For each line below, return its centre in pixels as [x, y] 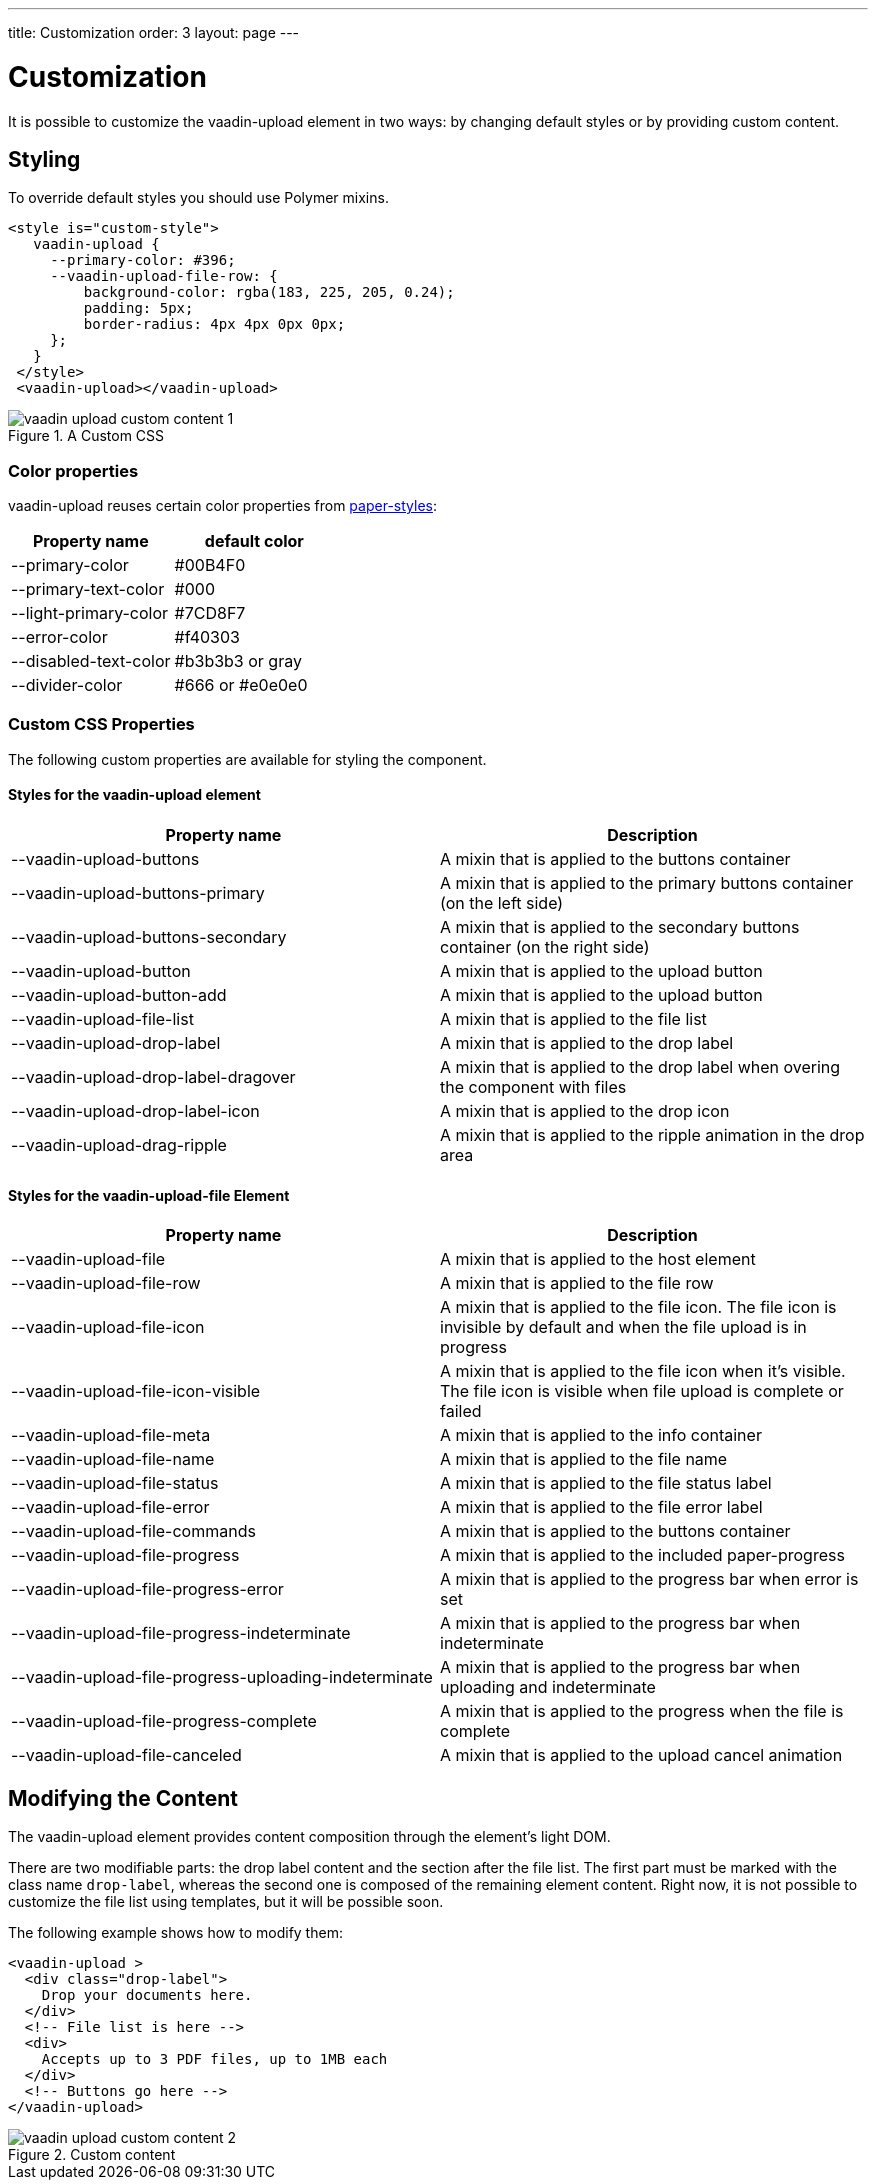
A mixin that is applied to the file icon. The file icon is [638, 1307]
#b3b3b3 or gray [238, 661]
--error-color [59, 637]
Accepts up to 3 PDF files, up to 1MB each [214, 2059]
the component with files [533, 1087]
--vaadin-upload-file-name [113, 1459]
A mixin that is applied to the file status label [606, 1483]
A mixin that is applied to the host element [598, 1259]
